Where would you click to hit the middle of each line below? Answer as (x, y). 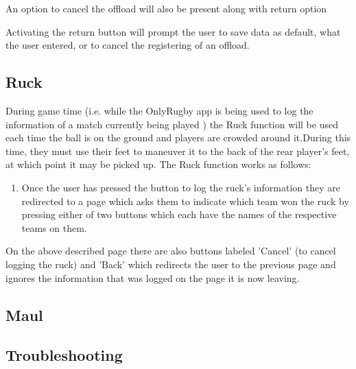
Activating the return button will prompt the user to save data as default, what (173, 31)
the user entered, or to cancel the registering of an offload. (128, 45)
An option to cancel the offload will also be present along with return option (166, 8)
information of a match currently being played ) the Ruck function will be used (172, 124)
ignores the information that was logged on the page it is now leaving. (153, 277)
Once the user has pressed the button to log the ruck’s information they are (181, 187)
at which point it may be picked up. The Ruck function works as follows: (158, 164)
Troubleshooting (64, 355)
